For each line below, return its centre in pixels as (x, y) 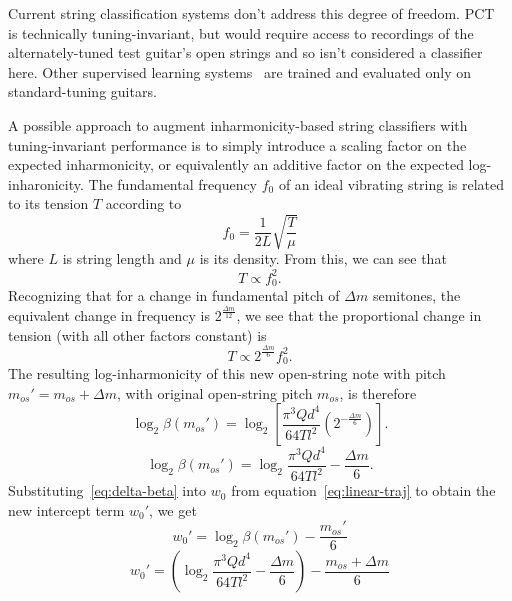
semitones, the (416, 295)
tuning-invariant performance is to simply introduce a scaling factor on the (237, 144)
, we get (173, 509)
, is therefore (378, 392)
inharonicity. (46, 183)
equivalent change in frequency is (109, 314)
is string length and (122, 258)
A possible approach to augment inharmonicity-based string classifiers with (238, 124)
